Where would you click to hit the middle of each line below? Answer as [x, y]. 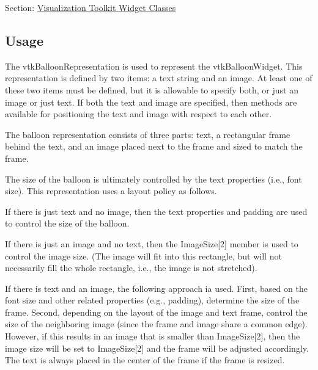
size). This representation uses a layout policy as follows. [111, 191]
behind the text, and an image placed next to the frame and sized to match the [154, 146]
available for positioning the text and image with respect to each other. [139, 114]
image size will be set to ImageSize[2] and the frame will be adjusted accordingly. [157, 348]
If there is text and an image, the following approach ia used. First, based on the [156, 288]
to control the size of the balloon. [67, 223]
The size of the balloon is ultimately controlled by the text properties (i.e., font [153, 179]
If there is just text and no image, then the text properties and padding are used [156, 211]
